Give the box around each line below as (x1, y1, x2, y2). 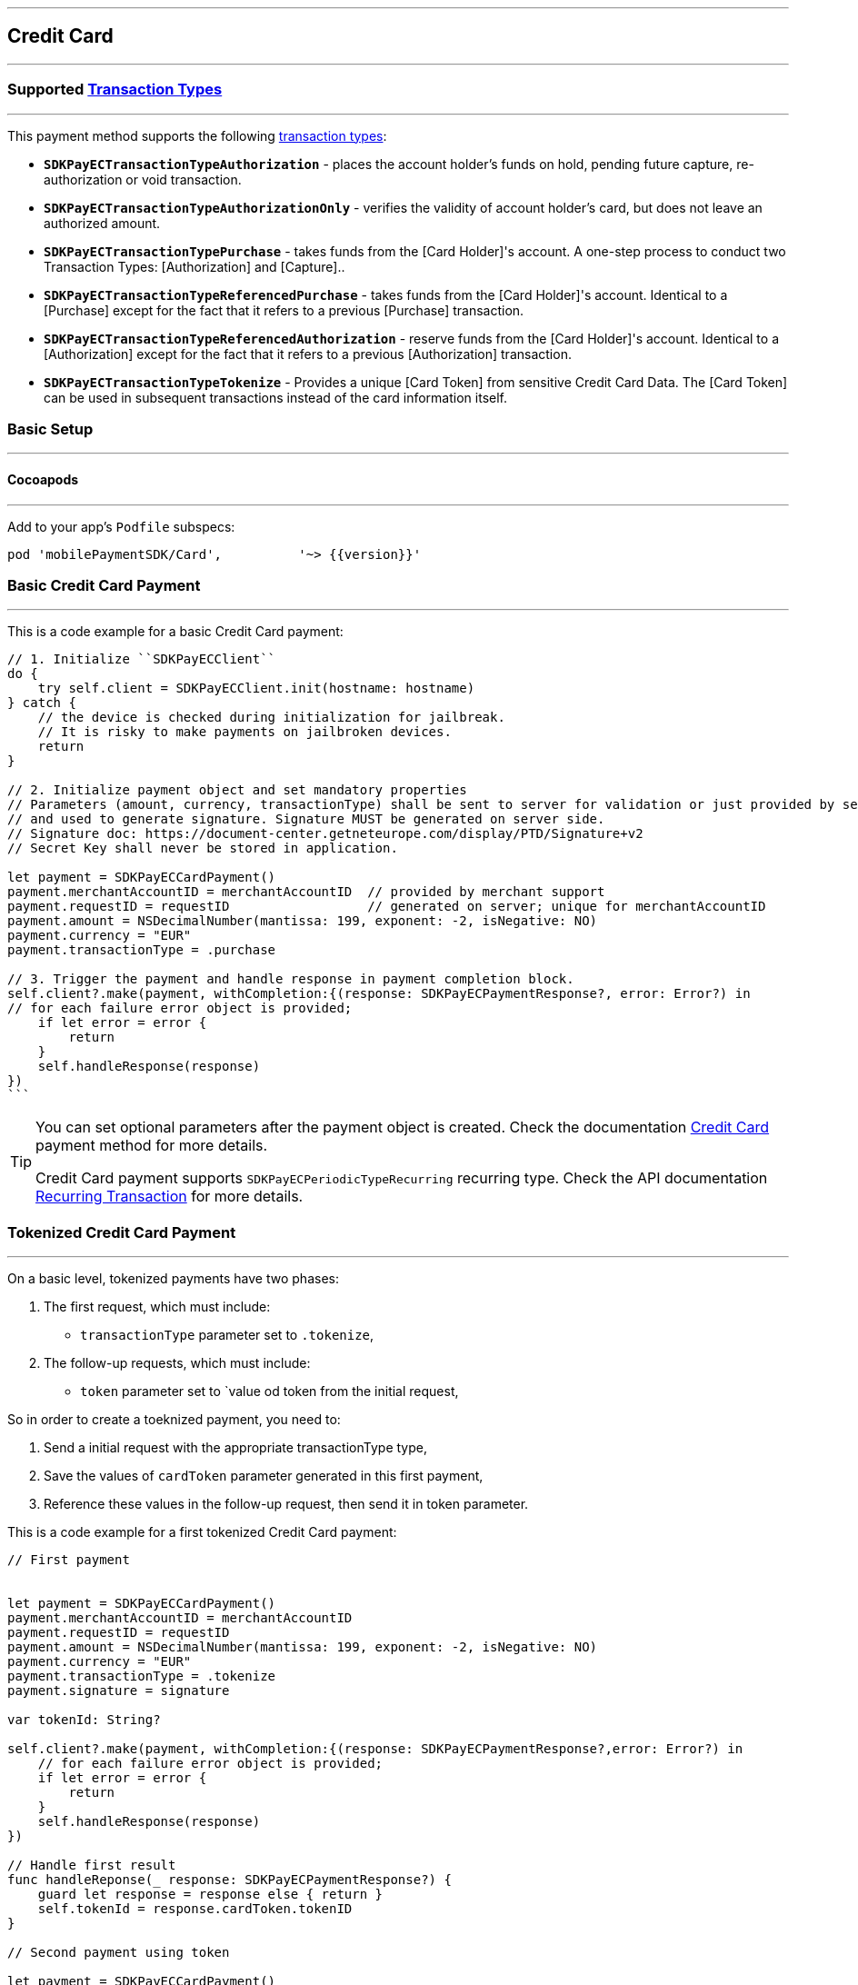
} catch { (7, 695, 76, 711)
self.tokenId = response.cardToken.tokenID (37, 1901, 353, 1917)
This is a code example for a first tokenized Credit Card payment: (7, 1524, 397, 1541)
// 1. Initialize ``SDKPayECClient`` (7, 652, 276, 667)
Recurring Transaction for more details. (35, 1187, 304, 1206)
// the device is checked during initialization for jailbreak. (37, 710, 505, 725)
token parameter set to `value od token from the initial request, (80, 1383, 459, 1400)
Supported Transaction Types (7, 80, 223, 99)
